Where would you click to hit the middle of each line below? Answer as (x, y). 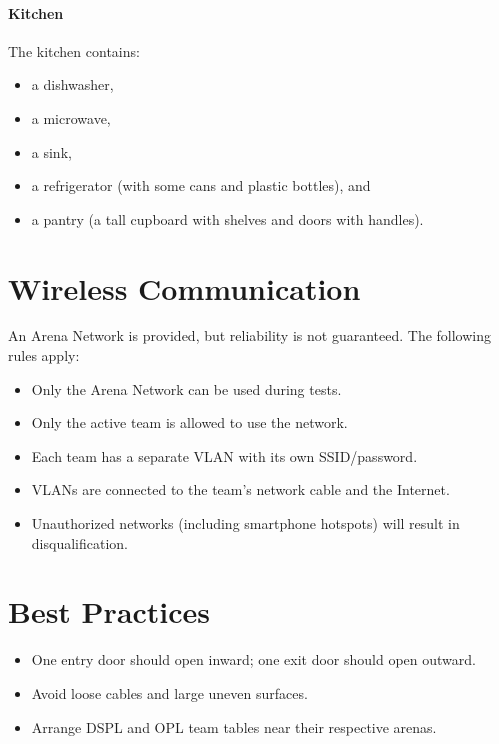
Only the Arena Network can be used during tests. (186, 388)
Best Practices (109, 611)
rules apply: (44, 355)
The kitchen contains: (74, 50)
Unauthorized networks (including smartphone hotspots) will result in (245, 523)
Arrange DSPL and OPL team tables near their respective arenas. (234, 726)
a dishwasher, (72, 84)
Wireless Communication (184, 287)
